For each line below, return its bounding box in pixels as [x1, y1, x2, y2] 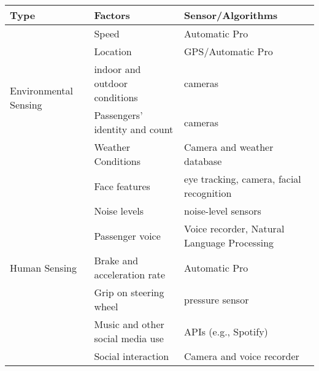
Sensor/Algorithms [184, 8, 278, 22]
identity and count [94, 122, 174, 136]
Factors [94, 8, 130, 22]
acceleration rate [94, 267, 166, 281]
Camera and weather [184, 140, 274, 154]
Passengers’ [94, 108, 143, 122]
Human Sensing [10, 260, 77, 275]
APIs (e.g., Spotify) [184, 324, 268, 338]
